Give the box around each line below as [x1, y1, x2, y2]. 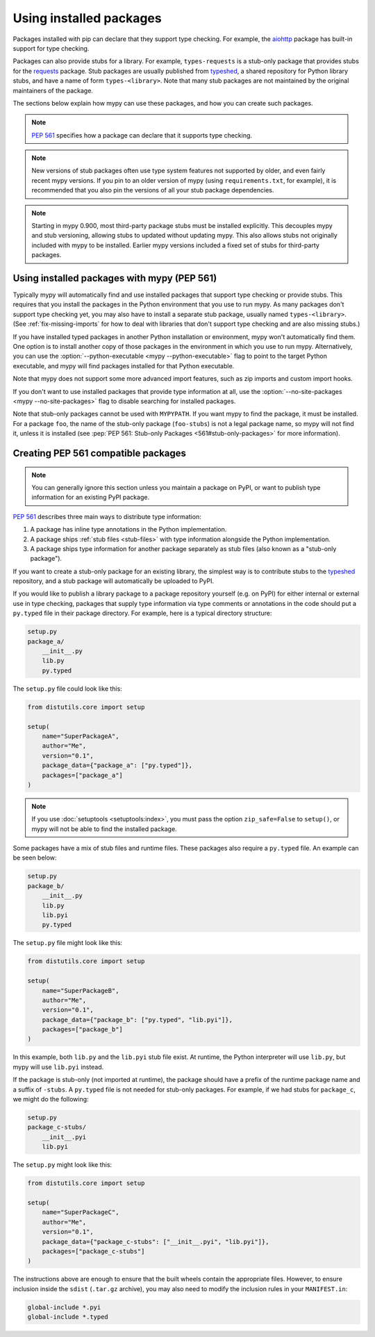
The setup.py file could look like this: [12, 684, 123, 693]
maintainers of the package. [12, 86, 94, 95]
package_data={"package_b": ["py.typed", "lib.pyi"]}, [42, 1015, 233, 1024]
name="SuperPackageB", [42, 987, 119, 994]
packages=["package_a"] [42, 771, 123, 779]
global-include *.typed [27, 1313, 109, 1321]
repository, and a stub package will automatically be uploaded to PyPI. [12, 577, 215, 585]
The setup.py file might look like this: [12, 939, 123, 947]
